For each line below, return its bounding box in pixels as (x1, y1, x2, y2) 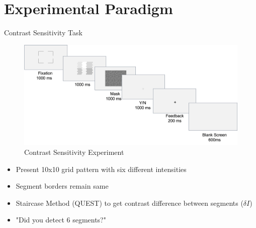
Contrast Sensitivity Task (4, 27, 82, 38)
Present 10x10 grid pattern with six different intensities (16, 163, 187, 174)
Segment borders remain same (16, 181, 109, 191)
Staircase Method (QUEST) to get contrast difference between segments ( (16, 197, 243, 208)
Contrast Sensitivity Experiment (24, 147, 124, 157)
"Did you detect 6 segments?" (16, 214, 106, 225)
